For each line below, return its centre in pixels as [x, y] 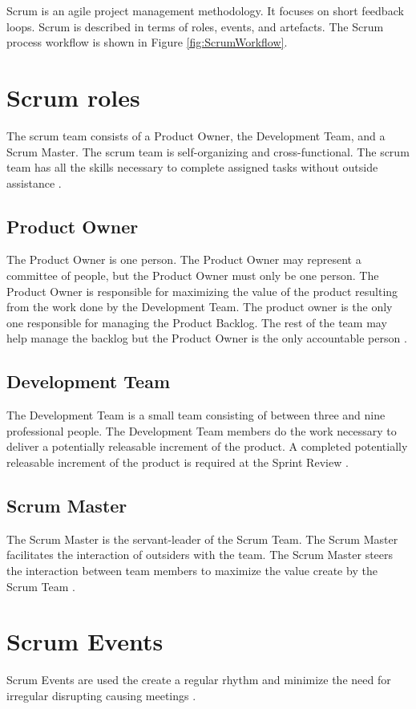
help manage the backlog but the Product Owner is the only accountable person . [207, 338]
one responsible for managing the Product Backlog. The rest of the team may [197, 322]
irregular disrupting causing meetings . [101, 695]
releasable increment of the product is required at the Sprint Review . [178, 462]
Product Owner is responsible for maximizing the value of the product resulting [202, 291]
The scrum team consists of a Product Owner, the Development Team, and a [196, 135]
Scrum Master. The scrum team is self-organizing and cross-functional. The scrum [208, 151]
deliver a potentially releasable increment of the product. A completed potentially [207, 446]
